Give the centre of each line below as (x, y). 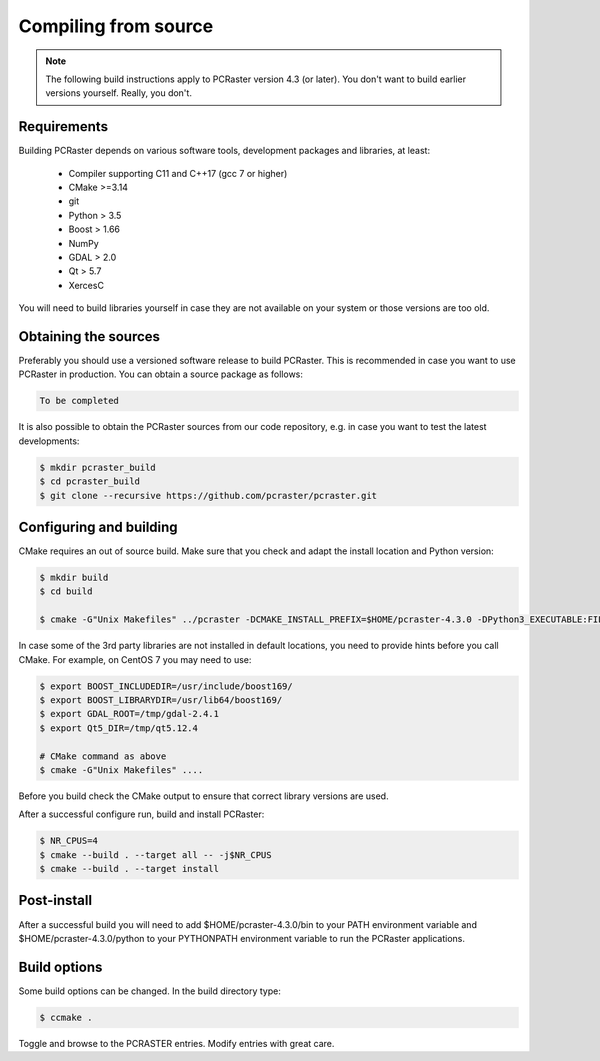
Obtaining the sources (89, 336)
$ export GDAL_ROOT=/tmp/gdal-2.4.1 (129, 714)
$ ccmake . (66, 1017)
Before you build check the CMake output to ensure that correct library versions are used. (203, 796)
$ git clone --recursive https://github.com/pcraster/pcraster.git (208, 495)
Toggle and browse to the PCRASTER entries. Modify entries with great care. (176, 1043)
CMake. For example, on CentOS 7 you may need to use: (135, 659)
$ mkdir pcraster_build (98, 467)
